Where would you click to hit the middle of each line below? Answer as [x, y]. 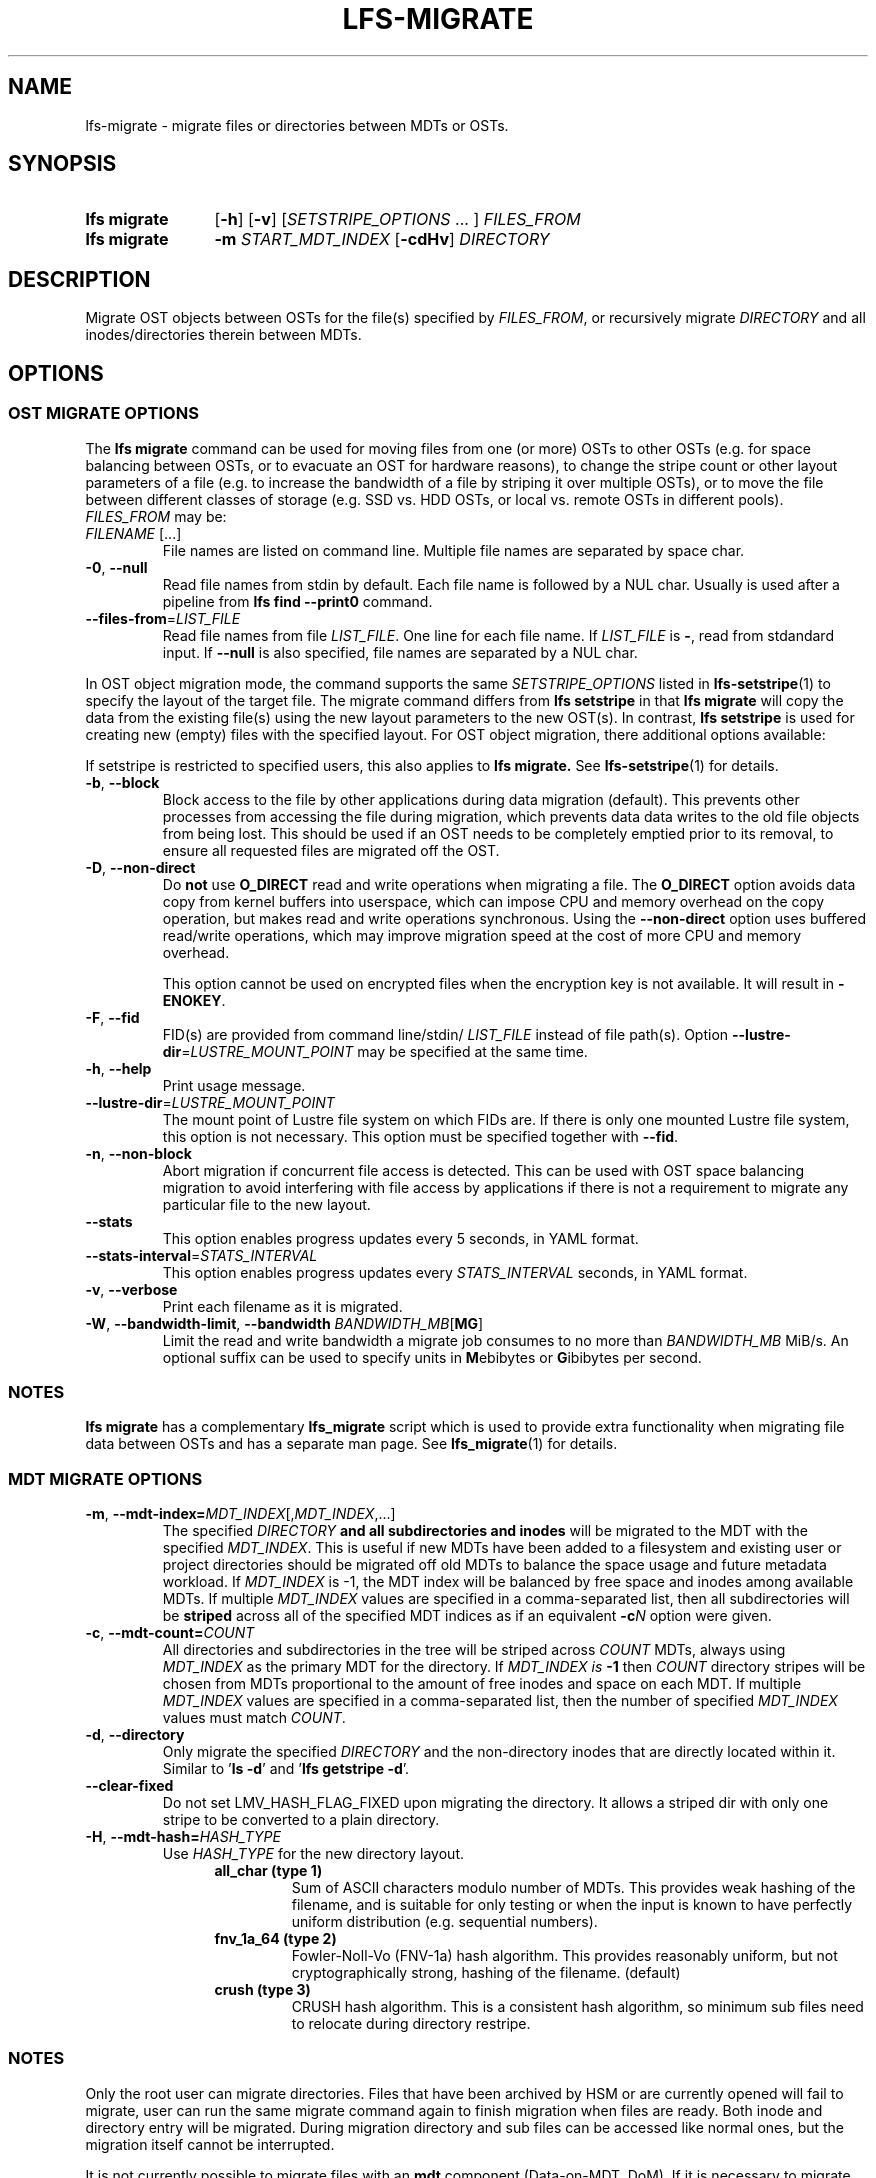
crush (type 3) [262, 1989]
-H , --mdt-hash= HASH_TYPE [183, 1836]
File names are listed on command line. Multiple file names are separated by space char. [453, 550]
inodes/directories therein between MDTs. [223, 335]
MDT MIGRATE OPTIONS [105, 1478]
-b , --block [122, 782]
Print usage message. [234, 1085]
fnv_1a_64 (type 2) [275, 1938]
